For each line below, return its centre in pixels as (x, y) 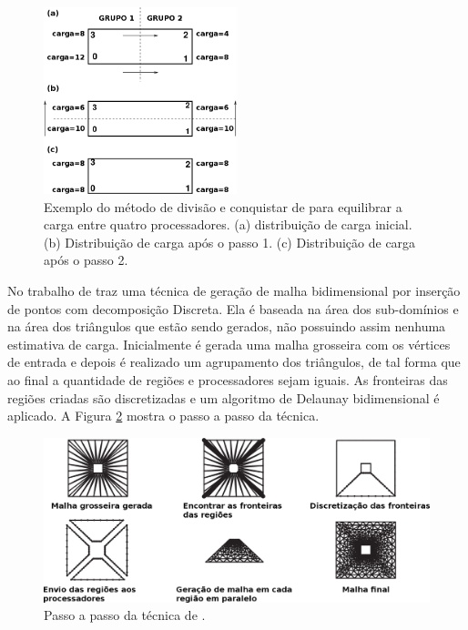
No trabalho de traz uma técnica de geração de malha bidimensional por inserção (234, 290)
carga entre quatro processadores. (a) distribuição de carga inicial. (228, 224)
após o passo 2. (86, 260)
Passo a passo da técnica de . (125, 615)
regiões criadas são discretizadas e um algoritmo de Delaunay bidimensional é (224, 397)
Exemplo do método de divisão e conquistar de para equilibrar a (223, 206)
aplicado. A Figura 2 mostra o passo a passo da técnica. (163, 416)
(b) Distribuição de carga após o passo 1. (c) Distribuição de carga (230, 242)
